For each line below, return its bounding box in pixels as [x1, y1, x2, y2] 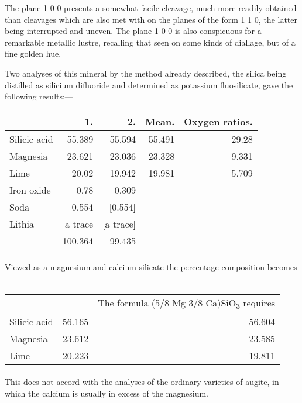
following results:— [5, 90, 73, 102]
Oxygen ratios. [184, 114, 253, 128]
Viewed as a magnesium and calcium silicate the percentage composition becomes [5, 261, 297, 273]
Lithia [9, 216, 35, 230]
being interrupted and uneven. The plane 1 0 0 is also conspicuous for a [5, 25, 262, 37]
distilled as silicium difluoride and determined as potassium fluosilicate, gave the [5, 78, 293, 91]
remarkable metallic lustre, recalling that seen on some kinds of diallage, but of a [5, 36, 296, 48]
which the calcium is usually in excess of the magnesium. [5, 387, 209, 399]
